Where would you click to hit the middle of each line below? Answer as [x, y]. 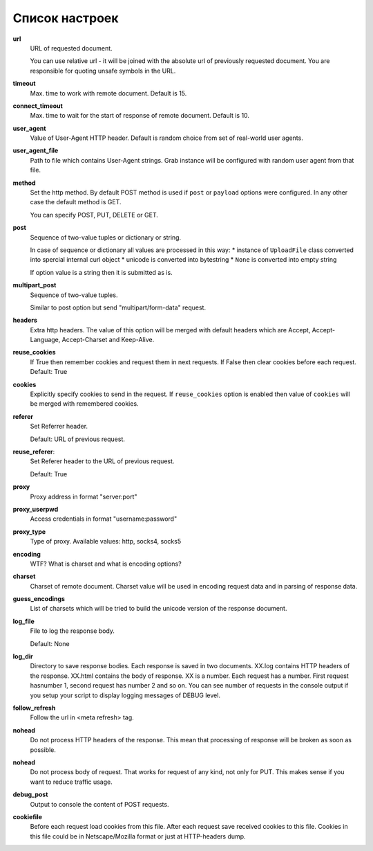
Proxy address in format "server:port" [84, 496]
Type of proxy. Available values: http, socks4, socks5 [106, 541]
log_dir [23, 656]
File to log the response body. [73, 631]
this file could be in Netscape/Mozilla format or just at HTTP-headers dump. [138, 836]
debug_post [30, 795]
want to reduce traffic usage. [71, 782]
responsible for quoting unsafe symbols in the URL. [103, 71]
